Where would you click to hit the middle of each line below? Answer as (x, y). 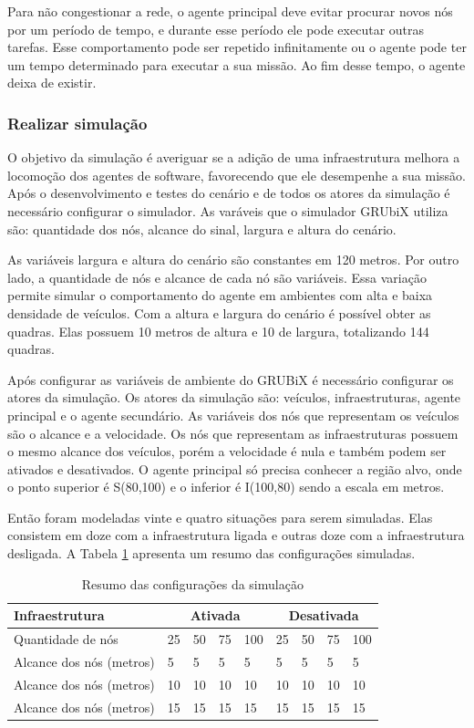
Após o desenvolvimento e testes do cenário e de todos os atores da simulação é (229, 193)
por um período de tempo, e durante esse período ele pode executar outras (216, 29)
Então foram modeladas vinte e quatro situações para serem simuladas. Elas (220, 517)
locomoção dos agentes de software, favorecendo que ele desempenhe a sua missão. (237, 175)
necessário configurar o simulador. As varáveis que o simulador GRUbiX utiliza (228, 210)
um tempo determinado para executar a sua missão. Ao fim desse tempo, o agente (237, 64)
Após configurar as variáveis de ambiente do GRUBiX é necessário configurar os (231, 379)
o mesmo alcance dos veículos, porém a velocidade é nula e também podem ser (227, 451)
